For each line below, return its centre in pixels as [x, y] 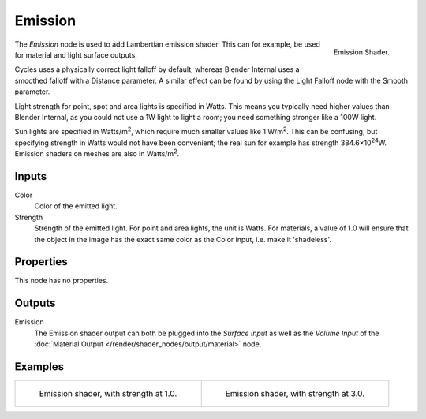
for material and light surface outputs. [76, 54]
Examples [39, 367]
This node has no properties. [62, 281]
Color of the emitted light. [76, 206]
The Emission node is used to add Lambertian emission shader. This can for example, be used [168, 44]
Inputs [31, 176]
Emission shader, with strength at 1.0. [108, 394]
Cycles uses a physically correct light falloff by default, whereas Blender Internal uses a [157, 69]
